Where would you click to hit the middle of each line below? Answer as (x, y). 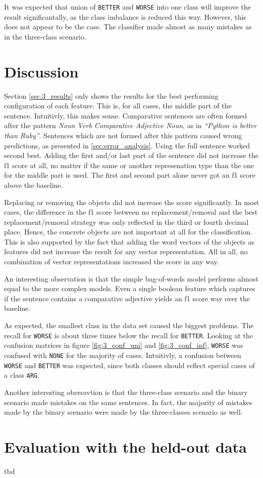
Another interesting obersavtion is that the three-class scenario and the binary (126, 392)
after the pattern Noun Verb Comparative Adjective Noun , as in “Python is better (130, 125)
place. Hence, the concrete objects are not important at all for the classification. (128, 232)
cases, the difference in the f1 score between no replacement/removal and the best (131, 212)
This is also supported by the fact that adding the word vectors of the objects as (129, 241)
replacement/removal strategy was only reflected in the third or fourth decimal (126, 222)
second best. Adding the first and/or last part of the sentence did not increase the (131, 155)
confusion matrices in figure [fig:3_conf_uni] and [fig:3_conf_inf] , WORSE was (124, 345)
